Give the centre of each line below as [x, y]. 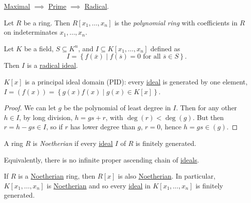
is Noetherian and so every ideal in [98, 185]
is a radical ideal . [52, 65]
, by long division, [46, 117]
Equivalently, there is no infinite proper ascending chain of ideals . [102, 159]
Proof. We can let [30, 108]
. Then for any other [207, 108]
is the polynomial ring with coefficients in [176, 22]
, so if [54, 127]
